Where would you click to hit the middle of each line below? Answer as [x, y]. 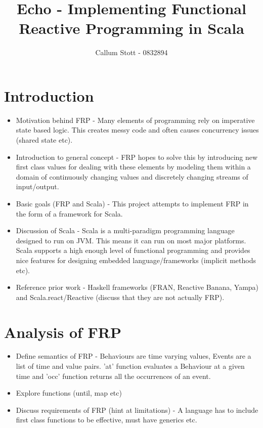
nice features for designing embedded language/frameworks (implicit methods [136, 260]
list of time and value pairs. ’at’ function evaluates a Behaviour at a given [130, 366]
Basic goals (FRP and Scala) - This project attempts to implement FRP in [132, 203]
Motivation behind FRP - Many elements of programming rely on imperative [135, 120]
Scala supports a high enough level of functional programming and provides [133, 250]
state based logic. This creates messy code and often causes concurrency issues [137, 130]
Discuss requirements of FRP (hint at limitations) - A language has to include [137, 410]
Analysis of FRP [63, 332]
